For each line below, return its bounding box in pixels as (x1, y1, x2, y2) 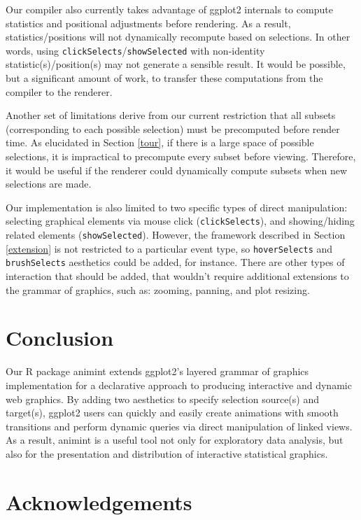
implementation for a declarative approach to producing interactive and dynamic (6, 377, 352, 392)
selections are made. (6, 176, 92, 191)
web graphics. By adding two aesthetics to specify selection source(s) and (6, 391, 319, 406)
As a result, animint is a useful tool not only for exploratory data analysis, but (6, 433, 344, 447)
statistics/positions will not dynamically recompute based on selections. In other (6, 29, 351, 44)
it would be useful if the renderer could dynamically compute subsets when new (6, 162, 348, 177)
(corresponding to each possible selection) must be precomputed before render (6, 121, 340, 136)
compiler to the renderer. (6, 84, 113, 99)
